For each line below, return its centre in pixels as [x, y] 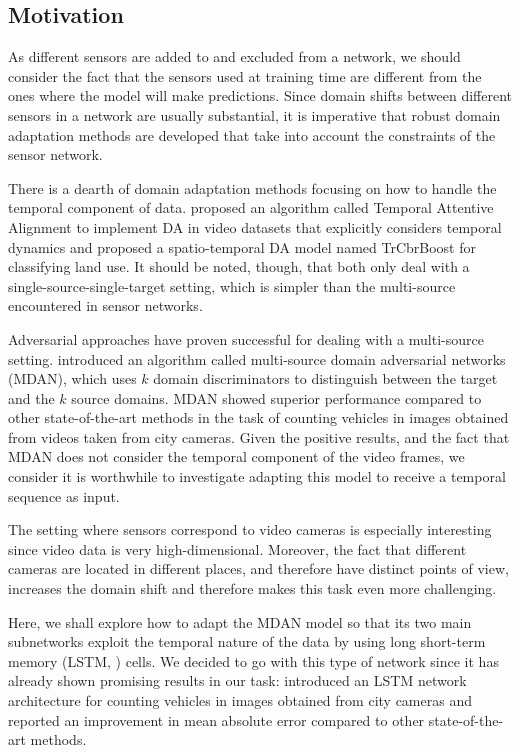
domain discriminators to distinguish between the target [325, 378]
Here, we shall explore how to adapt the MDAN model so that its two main [240, 621]
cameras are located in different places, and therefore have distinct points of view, [258, 568]
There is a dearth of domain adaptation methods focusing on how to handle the [252, 187]
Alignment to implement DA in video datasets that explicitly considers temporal [255, 226]
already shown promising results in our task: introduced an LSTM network [237, 680]
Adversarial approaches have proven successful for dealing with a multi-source [246, 338]
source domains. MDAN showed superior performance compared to [276, 397]
